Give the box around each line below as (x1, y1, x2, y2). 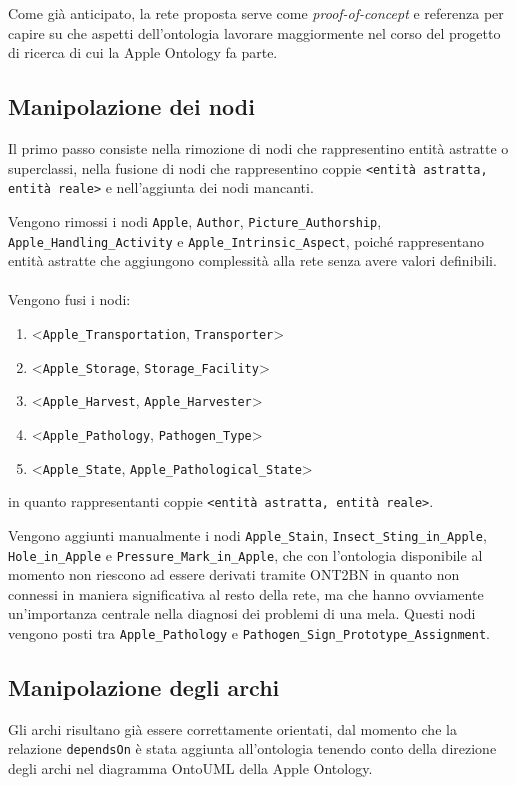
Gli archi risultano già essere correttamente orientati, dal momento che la (8, 718, 457, 739)
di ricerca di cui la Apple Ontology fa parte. (8, 42, 278, 63)
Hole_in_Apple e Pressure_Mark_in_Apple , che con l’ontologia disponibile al (8, 544, 483, 565)
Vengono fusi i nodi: (8, 289, 131, 310)
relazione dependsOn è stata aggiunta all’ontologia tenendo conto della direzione (8, 738, 497, 759)
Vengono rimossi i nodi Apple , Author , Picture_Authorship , (8, 210, 382, 231)
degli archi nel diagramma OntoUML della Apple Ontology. (8, 758, 373, 779)
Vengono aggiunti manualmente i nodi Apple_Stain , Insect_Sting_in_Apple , (8, 524, 487, 545)
